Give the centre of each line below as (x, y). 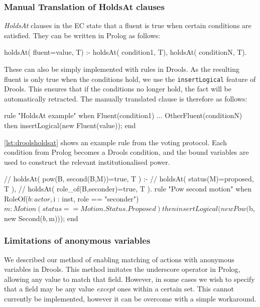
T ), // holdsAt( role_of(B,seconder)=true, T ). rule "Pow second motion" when (128, 188)
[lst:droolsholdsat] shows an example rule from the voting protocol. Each (116, 142)
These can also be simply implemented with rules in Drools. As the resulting (122, 69)
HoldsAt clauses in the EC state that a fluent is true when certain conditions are (128, 25)
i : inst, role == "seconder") (96, 198)
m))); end (63, 218)
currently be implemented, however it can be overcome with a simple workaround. (130, 298)
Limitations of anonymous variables (77, 240)
